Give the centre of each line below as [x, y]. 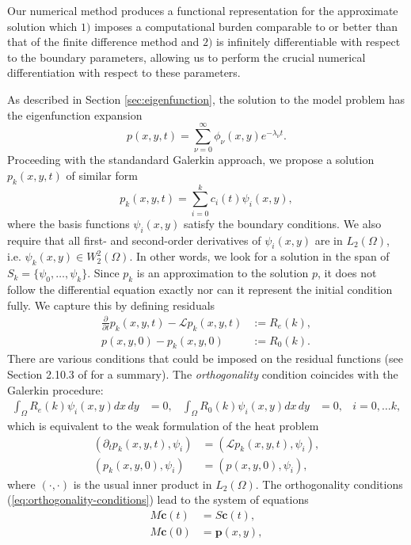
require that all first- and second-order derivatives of [134, 240]
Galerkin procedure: [55, 389]
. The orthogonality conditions [329, 484]
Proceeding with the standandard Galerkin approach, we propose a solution [191, 160]
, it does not [347, 273]
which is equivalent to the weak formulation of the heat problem [163, 425]
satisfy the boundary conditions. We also [282, 223]
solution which [42, 26]
